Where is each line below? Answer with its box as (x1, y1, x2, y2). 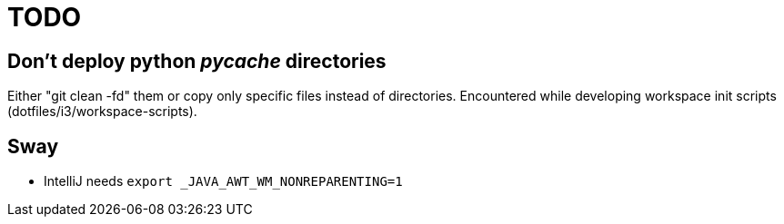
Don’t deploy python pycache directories (7, 49, 387, 73)
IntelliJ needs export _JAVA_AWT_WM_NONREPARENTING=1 (44, 173, 403, 190)
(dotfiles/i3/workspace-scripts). (7, 103, 197, 120)
